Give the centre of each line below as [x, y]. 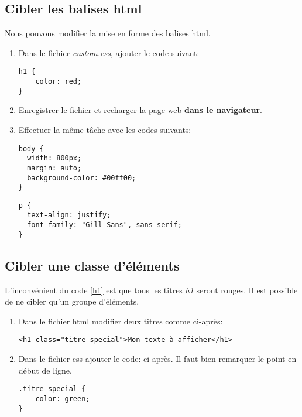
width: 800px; [54, 158]
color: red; [59, 82]
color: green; [63, 399]
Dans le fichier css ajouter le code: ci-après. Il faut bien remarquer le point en [157, 359]
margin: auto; [54, 168]
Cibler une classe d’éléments [92, 265]
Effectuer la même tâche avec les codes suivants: [105, 129]
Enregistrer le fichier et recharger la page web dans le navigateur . [140, 110]
